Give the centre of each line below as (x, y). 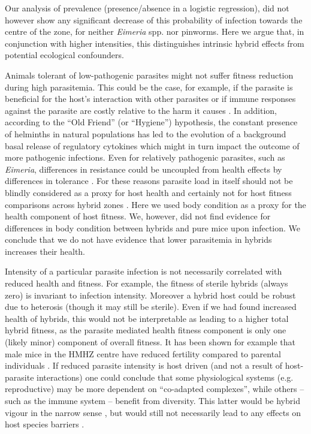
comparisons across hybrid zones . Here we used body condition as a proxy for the (155, 204)
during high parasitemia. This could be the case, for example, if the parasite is (149, 87)
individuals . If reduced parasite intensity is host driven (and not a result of (144, 365)
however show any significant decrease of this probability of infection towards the (154, 19)
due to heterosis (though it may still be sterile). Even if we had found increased (151, 307)
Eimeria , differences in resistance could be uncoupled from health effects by (144, 169)
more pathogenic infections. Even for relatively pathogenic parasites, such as (145, 157)
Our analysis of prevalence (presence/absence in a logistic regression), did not (147, 8)
